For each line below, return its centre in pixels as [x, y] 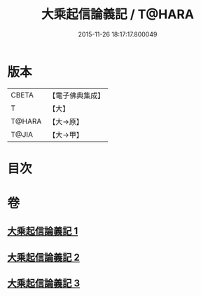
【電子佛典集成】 [77, 95]
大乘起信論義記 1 [43, 231]
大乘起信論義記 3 [44, 284]
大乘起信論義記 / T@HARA [118, 14]
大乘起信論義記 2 [44, 257]
